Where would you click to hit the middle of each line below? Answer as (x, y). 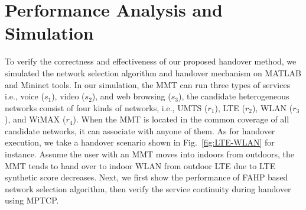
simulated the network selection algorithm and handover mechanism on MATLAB (153, 72)
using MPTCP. (32, 200)
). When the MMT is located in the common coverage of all (181, 119)
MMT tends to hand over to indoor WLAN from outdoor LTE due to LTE (140, 165)
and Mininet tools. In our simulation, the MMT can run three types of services (148, 84)
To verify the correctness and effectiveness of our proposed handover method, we (151, 61)
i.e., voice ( (25, 96)
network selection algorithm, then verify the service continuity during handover (148, 188)
